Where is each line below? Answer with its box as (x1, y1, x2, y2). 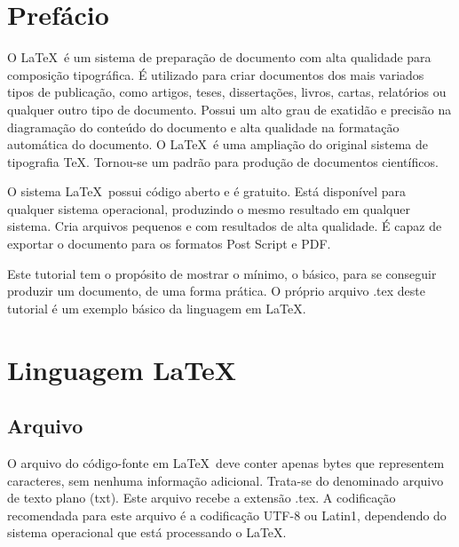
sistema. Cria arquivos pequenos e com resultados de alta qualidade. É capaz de (7, 217, 442, 235)
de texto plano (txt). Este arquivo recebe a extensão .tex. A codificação (7, 488, 396, 507)
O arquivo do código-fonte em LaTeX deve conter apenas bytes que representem (7, 454, 445, 472)
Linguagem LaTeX (7, 351, 237, 387)
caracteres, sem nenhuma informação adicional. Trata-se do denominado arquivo (7, 471, 444, 489)
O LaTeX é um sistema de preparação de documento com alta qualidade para (7, 48, 431, 67)
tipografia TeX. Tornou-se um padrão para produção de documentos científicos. (7, 152, 439, 170)
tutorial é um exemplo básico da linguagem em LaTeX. (7, 298, 306, 317)
